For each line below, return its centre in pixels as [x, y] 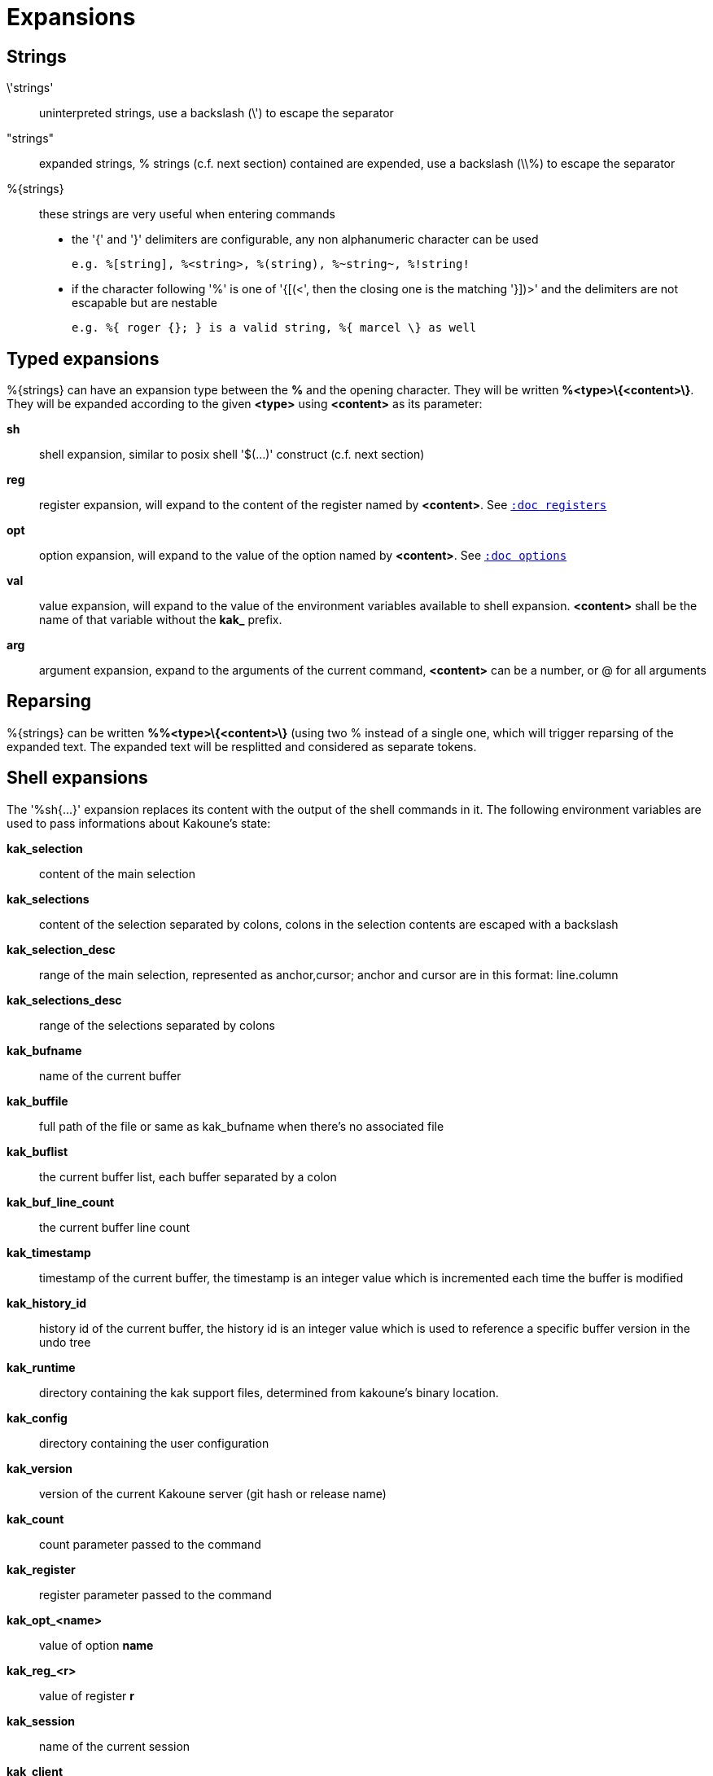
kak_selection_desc [61, 949]
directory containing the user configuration [154, 1443]
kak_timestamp [49, 1252]
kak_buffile [37, 1101]
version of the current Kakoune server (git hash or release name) [213, 1493]
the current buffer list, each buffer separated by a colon [188, 1176]
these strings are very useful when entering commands [187, 214]
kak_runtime [41, 1367]
